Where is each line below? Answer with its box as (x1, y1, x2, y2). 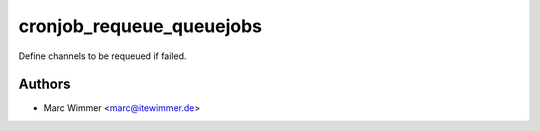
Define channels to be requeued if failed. (18, 50, 187, 62)
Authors (18, 76, 71, 93)
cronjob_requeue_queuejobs (18, 15, 263, 37)
